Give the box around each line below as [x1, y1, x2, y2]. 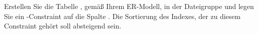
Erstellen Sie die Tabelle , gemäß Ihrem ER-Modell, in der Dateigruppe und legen [4, 1, 254, 11]
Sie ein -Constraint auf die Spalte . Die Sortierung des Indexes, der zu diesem [4, 10, 241, 21]
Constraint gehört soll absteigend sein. [4, 20, 121, 31]
